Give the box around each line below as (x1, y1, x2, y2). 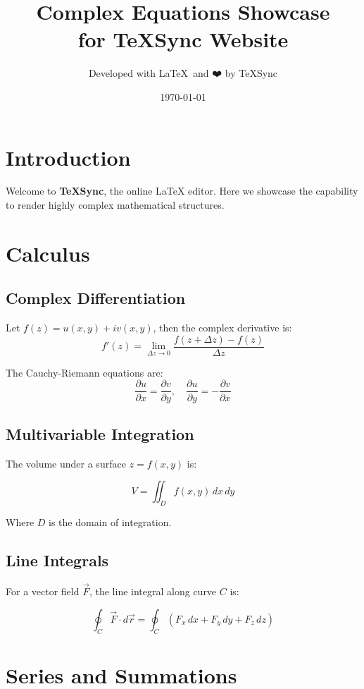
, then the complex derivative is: (153, 320, 292, 335)
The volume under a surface (6, 456, 126, 470)
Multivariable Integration (6, 422, 194, 444)
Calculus (6, 238, 90, 267)
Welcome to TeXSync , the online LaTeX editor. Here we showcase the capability (6, 183, 358, 198)
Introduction (6, 142, 131, 171)
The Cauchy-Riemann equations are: (6, 365, 163, 379)
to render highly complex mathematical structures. (6, 197, 225, 212)
